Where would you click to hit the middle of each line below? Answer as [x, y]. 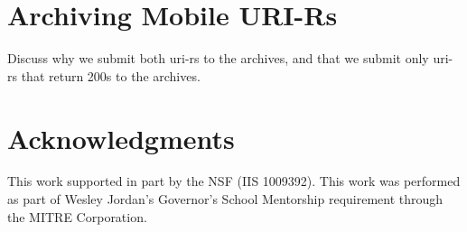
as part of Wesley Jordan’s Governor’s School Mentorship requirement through [225, 199]
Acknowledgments [121, 138]
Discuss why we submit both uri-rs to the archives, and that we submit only [218, 58]
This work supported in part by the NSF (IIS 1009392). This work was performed [234, 181]
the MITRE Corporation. [77, 216]
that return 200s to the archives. [111, 75]
